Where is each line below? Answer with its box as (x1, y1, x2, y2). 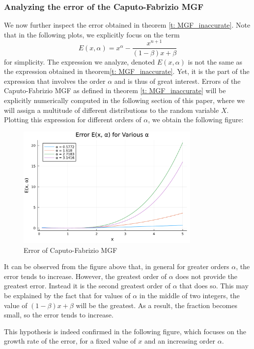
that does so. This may (179, 280, 249, 291)
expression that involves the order (4, 75, 106, 86)
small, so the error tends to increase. (4, 310, 113, 320)
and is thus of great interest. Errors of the (114, 75, 241, 86)
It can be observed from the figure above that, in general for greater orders (4, 261, 229, 272)
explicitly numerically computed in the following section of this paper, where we (4, 95, 245, 105)
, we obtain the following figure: (148, 114, 244, 125)
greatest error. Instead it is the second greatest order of (4, 280, 170, 291)
